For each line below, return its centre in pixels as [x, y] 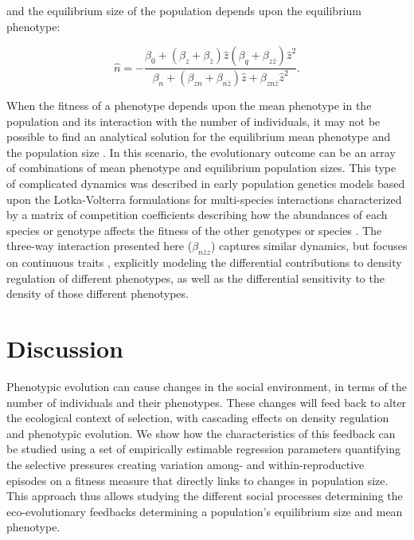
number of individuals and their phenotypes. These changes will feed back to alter [207, 402]
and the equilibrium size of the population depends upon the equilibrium [184, 10]
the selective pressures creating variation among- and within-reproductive [186, 465]
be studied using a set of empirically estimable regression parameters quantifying [204, 449]
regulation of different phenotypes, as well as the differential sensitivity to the [195, 278]
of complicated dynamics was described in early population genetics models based [206, 184]
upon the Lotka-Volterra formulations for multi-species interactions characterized [204, 199]
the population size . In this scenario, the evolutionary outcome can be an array [201, 152]
